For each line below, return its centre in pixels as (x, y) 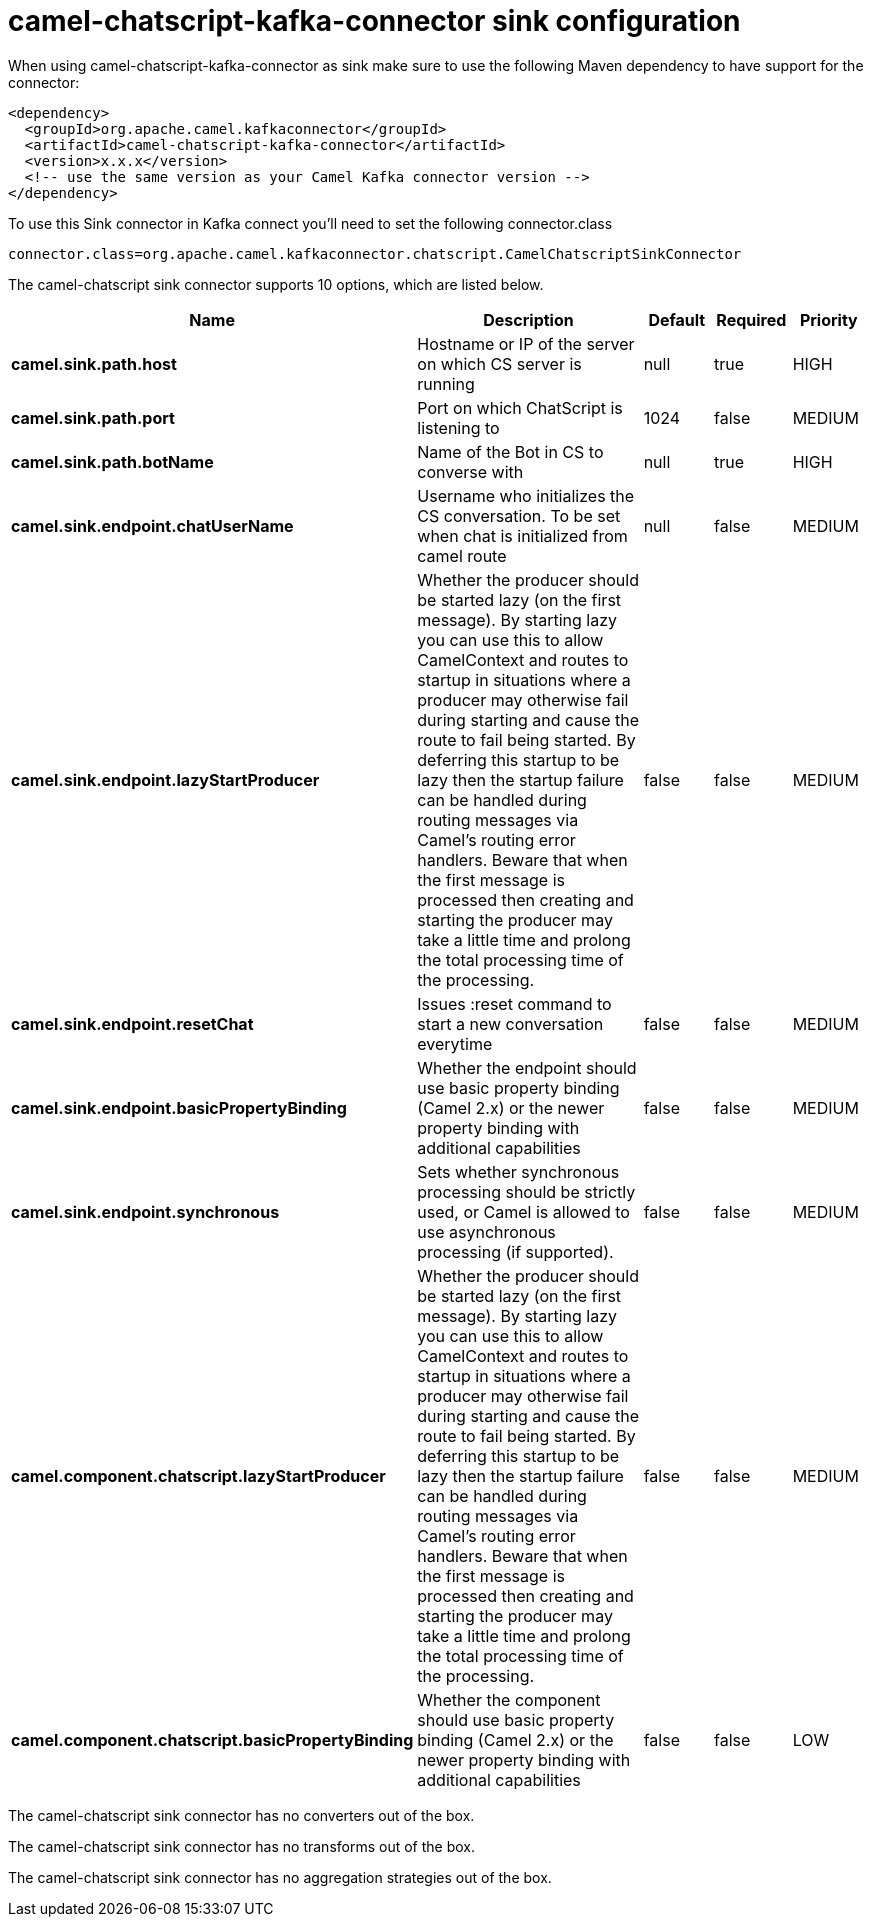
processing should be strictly (526, 1191)
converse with (470, 471)
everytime (455, 1043)
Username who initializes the (526, 495)
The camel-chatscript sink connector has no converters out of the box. (241, 1815)
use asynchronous (486, 1231)
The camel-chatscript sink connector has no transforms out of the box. (242, 1846)
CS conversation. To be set (519, 515)
